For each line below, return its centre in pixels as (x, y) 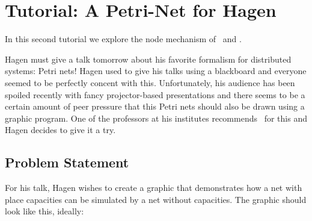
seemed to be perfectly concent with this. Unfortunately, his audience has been (150, 82)
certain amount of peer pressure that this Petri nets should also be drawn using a (155, 106)
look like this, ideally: (44, 211)
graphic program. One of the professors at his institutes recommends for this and (156, 118)
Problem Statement (67, 162)
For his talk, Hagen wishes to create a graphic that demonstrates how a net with (154, 188)
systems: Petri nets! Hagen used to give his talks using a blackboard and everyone (156, 71)
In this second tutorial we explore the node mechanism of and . (123, 39)
